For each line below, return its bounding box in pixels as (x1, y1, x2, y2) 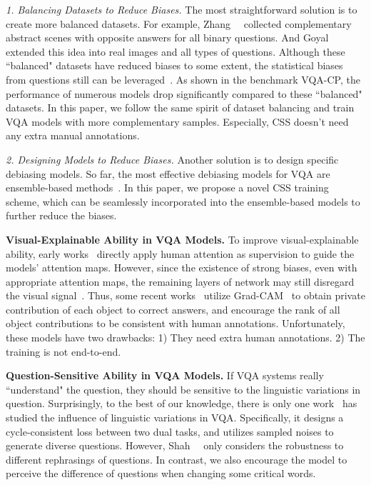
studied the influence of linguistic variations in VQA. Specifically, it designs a (6, 410, 344, 425)
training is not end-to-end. (6, 344, 121, 359)
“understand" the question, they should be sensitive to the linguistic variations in (6, 381, 361, 396)
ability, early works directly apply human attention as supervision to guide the (6, 246, 355, 261)
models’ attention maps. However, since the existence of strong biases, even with (6, 260, 357, 275)
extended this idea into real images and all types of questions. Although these (6, 44, 345, 59)
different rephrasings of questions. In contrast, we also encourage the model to (6, 451, 347, 466)
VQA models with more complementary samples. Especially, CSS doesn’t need (6, 114, 349, 129)
